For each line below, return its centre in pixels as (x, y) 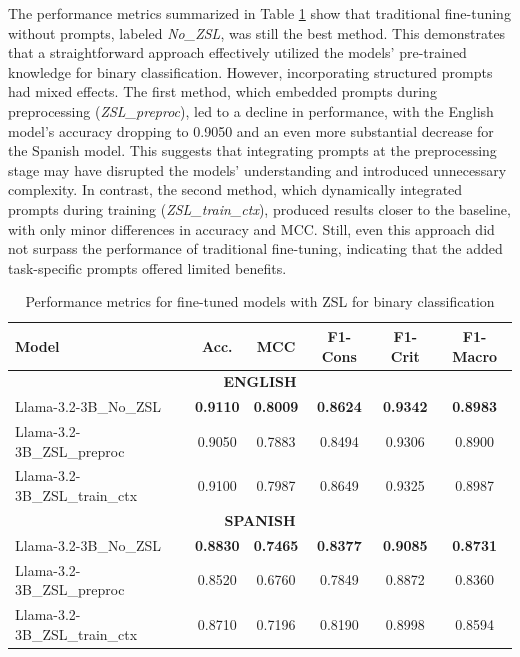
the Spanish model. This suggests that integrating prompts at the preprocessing (252, 150)
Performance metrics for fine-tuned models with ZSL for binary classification (260, 301)
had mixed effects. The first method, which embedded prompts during (222, 91)
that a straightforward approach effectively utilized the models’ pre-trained (237, 52)
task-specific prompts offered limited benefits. (147, 267)
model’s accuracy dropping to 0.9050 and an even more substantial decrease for (251, 130)
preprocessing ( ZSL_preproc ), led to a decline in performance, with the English (251, 110)
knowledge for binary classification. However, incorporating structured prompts (250, 71)
